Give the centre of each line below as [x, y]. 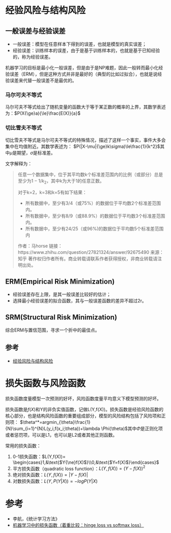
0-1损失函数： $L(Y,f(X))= [39, 456]
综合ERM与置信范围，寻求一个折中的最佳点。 [53, 330]
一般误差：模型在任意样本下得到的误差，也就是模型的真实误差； [79, 44]
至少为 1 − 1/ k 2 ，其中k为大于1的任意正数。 [61, 181]
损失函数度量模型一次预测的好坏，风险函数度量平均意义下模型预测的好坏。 [83, 398]
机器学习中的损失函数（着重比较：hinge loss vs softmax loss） [78, 525]
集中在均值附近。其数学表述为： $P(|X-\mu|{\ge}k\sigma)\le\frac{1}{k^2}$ [83, 146]
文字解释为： [19, 163]
